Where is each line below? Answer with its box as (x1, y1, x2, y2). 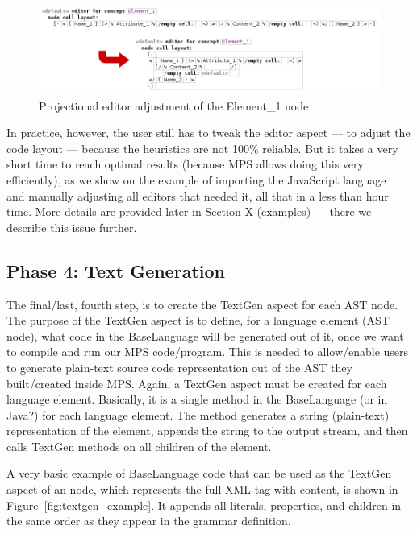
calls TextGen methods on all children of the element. (6, 437, 272, 454)
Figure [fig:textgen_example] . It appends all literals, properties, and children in (6, 496, 402, 513)
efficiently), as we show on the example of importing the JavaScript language (6, 171, 386, 188)
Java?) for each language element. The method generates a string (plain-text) (6, 406, 390, 423)
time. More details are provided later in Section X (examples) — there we (6, 203, 372, 220)
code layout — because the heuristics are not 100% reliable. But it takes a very (6, 139, 398, 156)
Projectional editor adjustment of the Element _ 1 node (39, 97, 309, 114)
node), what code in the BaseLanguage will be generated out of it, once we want (6, 327, 404, 344)
